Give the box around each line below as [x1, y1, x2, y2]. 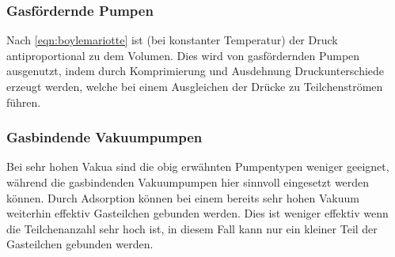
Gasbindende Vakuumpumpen [6, 127, 203, 147]
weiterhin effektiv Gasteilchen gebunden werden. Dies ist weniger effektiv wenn [6, 205, 389, 221]
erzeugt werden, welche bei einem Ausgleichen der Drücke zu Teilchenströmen [6, 78, 383, 94]
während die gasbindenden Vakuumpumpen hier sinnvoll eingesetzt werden [6, 174, 370, 190]
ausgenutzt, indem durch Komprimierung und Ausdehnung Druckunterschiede [6, 62, 385, 79]
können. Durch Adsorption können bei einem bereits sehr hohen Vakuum [6, 189, 359, 206]
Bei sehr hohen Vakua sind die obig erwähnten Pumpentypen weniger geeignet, [6, 158, 389, 175]
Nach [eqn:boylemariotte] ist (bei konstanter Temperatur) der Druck [6, 32, 338, 48]
